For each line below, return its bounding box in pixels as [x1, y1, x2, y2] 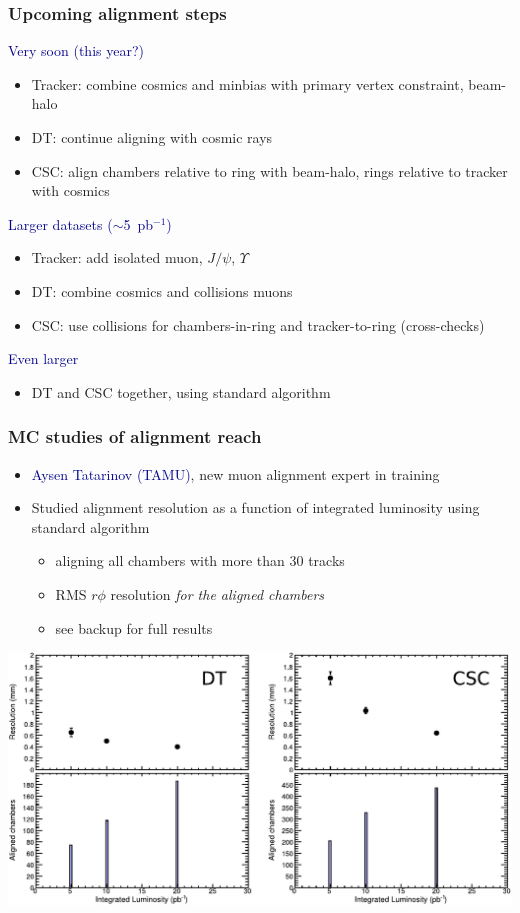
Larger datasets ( [8, 213, 113, 234]
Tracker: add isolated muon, [31, 247, 203, 268]
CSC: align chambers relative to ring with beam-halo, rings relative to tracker [31, 160, 508, 181]
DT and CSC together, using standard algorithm [31, 381, 331, 402]
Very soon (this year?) [8, 40, 144, 61]
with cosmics [31, 180, 110, 201]
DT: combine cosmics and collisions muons [31, 280, 293, 301]
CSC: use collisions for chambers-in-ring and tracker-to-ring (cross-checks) [31, 314, 485, 335]
